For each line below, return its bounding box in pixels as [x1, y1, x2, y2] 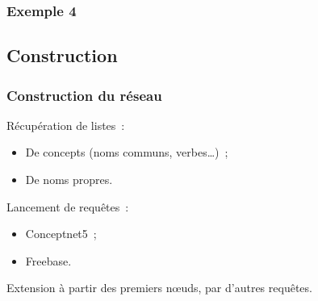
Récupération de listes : [6, 116, 125, 133]
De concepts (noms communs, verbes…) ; [25, 144, 228, 161]
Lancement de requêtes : [6, 198, 129, 215]
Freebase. [25, 252, 72, 269]
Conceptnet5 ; [25, 225, 97, 242]
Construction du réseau [6, 85, 162, 105]
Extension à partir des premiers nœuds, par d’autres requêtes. [6, 279, 312, 296]
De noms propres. [25, 171, 113, 188]
